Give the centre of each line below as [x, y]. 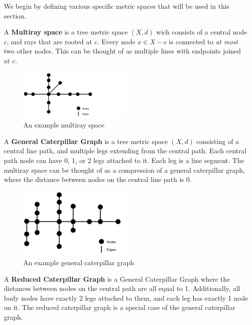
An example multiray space [64, 125]
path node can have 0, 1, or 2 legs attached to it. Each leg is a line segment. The [124, 160]
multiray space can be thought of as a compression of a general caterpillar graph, [125, 170]
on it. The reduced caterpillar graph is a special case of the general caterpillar [120, 307]
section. [15, 15]
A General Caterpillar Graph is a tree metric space [86, 141]
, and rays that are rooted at [50, 41]
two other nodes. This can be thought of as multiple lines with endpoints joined [123, 51]
